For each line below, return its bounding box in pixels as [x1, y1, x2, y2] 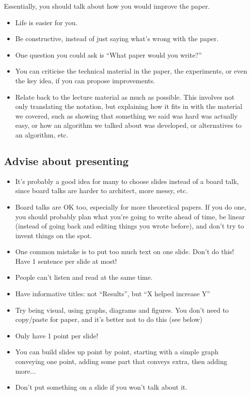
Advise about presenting [4, 153, 129, 168]
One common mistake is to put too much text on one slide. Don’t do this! [15, 246, 234, 257]
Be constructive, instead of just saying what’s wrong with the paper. [15, 33, 219, 44]
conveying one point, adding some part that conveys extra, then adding [15, 356, 227, 366]
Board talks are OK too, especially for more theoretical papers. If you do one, [15, 201, 247, 212]
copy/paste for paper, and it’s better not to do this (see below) [15, 314, 203, 324]
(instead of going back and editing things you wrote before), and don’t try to [15, 221, 244, 231]
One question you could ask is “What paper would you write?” [15, 49, 202, 60]
